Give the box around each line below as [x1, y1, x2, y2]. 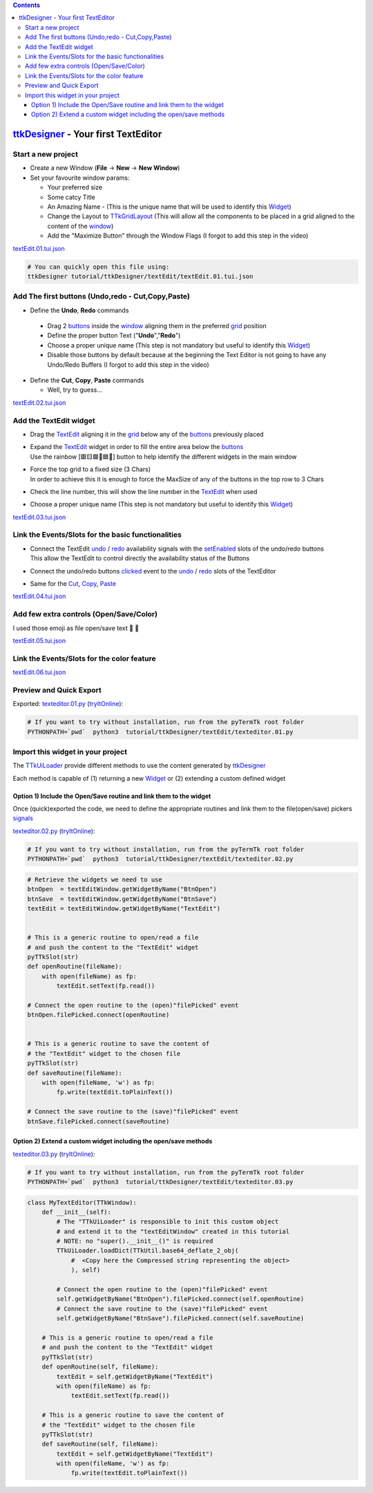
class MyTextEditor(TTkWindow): [27, 1199, 137, 1206]
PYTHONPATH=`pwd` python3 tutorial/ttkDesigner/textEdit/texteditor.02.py [27, 855, 294, 863]
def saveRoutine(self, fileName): [41, 1440, 159, 1448]
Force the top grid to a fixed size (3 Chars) [30, 465, 151, 473]
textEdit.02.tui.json [12, 398, 66, 407]
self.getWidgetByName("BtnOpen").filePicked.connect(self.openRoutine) [56, 1295, 305, 1303]
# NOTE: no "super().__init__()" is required [56, 1237, 213, 1245]
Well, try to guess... [47, 386, 103, 394]
